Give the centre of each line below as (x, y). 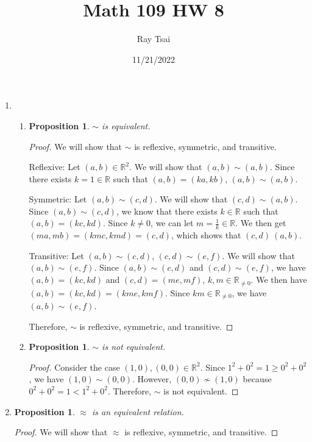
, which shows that (206, 235)
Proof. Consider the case (74, 367)
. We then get (261, 223)
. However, (152, 379)
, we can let (172, 223)
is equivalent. (126, 125)
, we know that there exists (167, 211)
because (257, 379)
